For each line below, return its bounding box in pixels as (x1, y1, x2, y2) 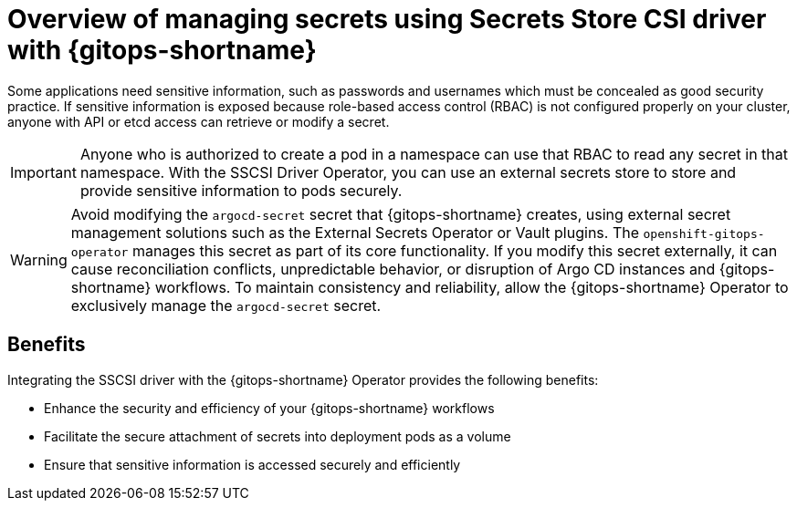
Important (10, 162, 77, 181)
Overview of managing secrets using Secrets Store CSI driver (7, 4, 767, 35)
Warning (10, 250, 68, 269)
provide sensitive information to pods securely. (79, 181, 403, 200)
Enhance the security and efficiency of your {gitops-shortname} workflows (44, 399, 495, 416)
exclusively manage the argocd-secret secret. (70, 295, 382, 315)
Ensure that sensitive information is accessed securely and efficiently (44, 456, 461, 472)
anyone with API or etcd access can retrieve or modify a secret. (7, 113, 390, 130)
